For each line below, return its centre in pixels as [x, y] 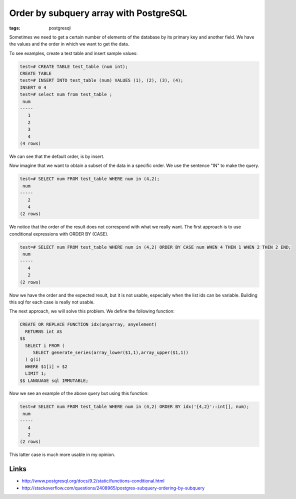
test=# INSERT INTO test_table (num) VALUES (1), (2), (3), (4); [101, 80]
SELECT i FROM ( [45, 345]
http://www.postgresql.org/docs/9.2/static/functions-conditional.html [93, 481]
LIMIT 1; [36, 373]
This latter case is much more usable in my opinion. [62, 454]
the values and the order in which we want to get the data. [69, 44]
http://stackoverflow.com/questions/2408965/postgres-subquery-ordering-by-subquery [113, 488]
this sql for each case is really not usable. [52, 302]
